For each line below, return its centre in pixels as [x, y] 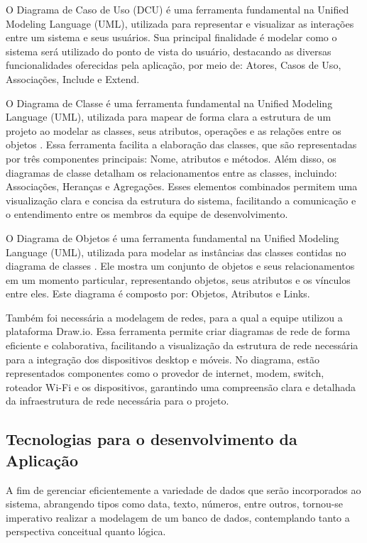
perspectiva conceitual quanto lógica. [86, 531]
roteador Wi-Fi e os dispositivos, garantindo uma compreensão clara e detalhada [181, 386]
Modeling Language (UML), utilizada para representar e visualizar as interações [180, 23]
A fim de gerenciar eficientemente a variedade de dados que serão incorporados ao [183, 489]
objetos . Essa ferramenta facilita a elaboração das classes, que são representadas [181, 144]
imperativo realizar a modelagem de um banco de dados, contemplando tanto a [178, 517]
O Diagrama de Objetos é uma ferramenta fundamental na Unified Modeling [172, 237]
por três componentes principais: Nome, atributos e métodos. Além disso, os [171, 158]
